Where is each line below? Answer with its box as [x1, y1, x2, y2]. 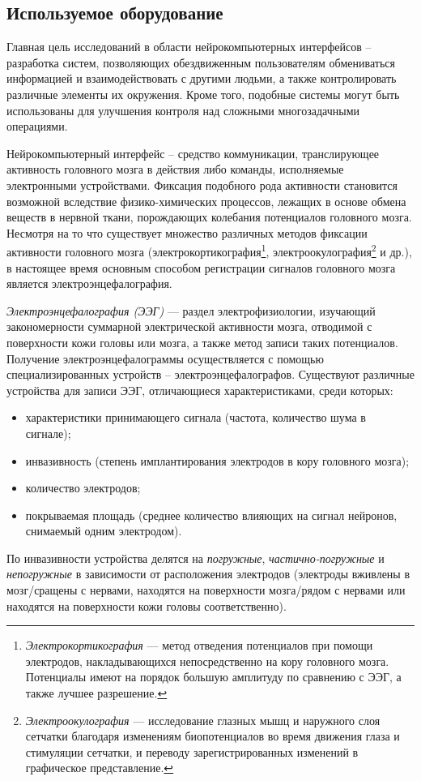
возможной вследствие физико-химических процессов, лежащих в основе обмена [6, 192, 406, 209]
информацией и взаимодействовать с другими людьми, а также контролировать [6, 70, 397, 87]
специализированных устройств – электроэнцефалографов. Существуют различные [6, 366, 415, 383]
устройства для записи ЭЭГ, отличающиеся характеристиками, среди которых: [6, 381, 393, 398]
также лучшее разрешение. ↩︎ [25, 684, 168, 702]
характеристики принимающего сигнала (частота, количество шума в [25, 409, 366, 426]
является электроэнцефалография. [6, 275, 172, 292]
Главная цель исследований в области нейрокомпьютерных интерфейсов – [6, 38, 372, 55]
